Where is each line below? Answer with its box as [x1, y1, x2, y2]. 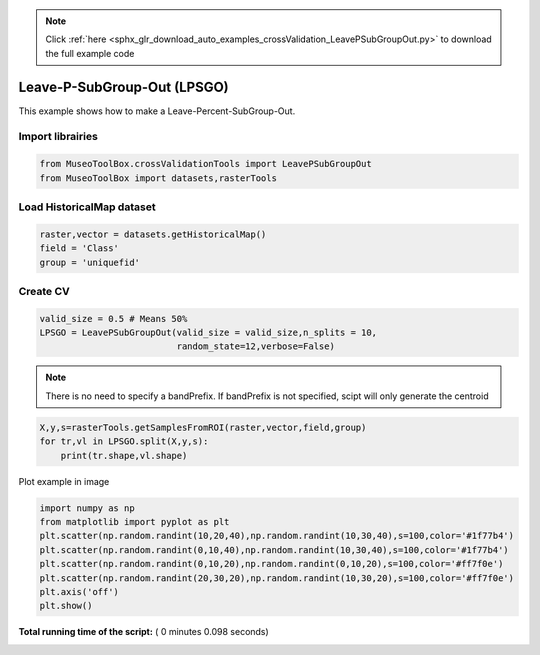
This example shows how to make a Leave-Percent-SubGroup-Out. [18, 105, 296, 117]
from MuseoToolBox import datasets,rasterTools [39, 172, 277, 184]
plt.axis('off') [39, 586, 120, 597]
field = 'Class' [39, 243, 120, 254]
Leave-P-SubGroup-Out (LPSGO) [18, 78, 229, 95]
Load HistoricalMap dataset [18, 200, 156, 214]
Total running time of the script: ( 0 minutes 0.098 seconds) [18, 626, 269, 638]
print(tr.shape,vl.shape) [60, 450, 188, 461]
